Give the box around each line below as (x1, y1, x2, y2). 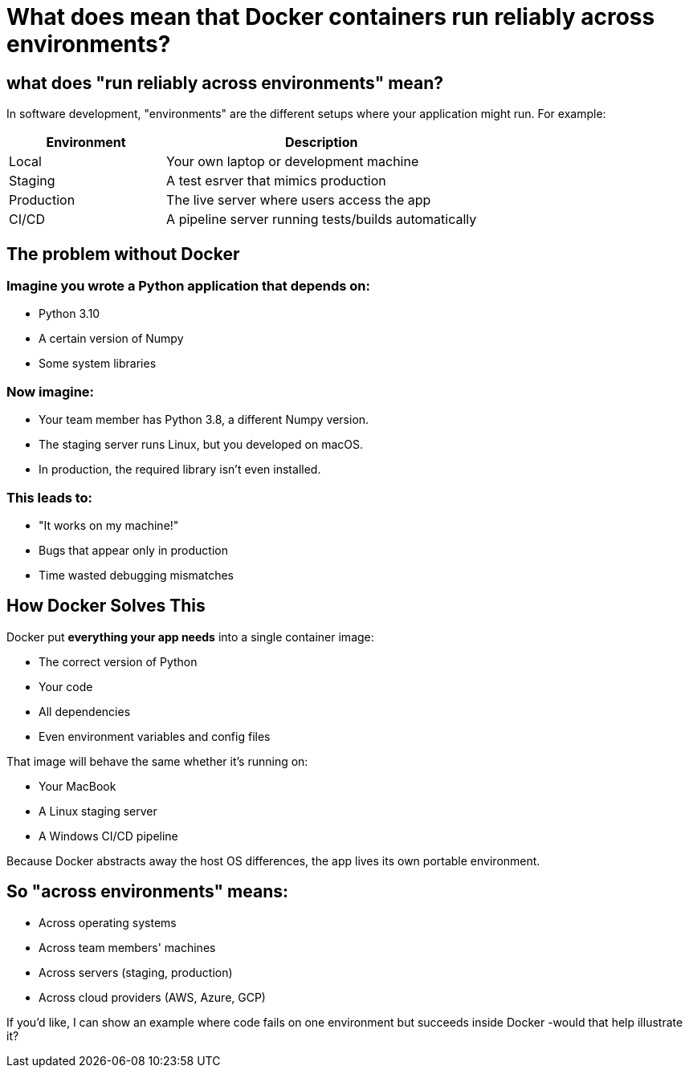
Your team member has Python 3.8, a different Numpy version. (39, 413, 369, 427)
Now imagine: (6, 383, 95, 400)
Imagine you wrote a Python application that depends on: (6, 278, 370, 295)
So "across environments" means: (6, 881, 289, 902)
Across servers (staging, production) (39, 965, 233, 979)
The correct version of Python (39, 654, 198, 669)
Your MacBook (39, 779, 116, 793)
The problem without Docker (6, 243, 240, 264)
